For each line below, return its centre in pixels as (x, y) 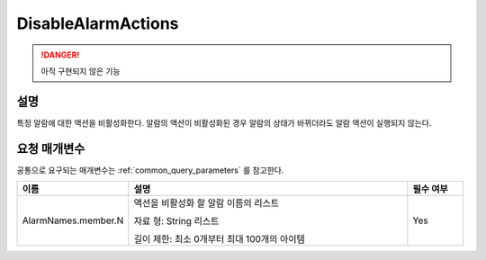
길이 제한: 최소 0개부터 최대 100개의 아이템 (219, 239)
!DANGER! (60, 55)
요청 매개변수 (51, 148)
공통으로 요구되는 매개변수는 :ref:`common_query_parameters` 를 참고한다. (150, 170)
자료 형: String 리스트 (176, 221)
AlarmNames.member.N (73, 220)
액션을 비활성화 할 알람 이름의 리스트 (207, 203)
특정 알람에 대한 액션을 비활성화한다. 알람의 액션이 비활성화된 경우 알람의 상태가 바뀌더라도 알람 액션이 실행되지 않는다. (224, 122)
